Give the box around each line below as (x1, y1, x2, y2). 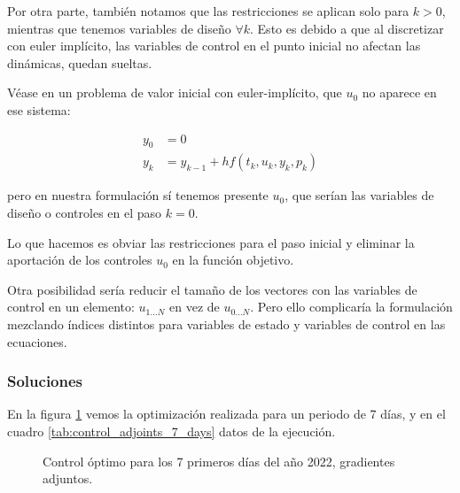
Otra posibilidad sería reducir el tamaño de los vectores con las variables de (7, 280, 417, 298)
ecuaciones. (7, 332, 67, 350)
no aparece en (362, 83, 437, 102)
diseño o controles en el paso (7, 204, 162, 222)
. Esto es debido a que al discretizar (250, 19, 444, 37)
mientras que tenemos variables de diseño (7, 19, 231, 37)
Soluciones (7, 370, 83, 392)
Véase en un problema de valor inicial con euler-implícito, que (7, 83, 342, 102)
